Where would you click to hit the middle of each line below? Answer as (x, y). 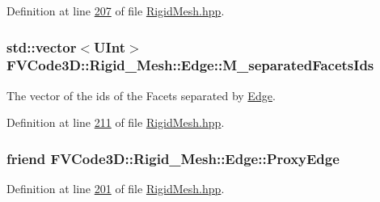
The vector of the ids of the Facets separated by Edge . (141, 95)
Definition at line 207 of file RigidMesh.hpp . (116, 11)
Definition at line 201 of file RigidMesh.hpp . (116, 189)
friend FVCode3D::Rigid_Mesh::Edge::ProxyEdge (173, 158)
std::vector (42, 46)
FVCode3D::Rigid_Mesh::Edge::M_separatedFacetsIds (190, 65)
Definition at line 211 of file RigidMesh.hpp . (116, 122)
